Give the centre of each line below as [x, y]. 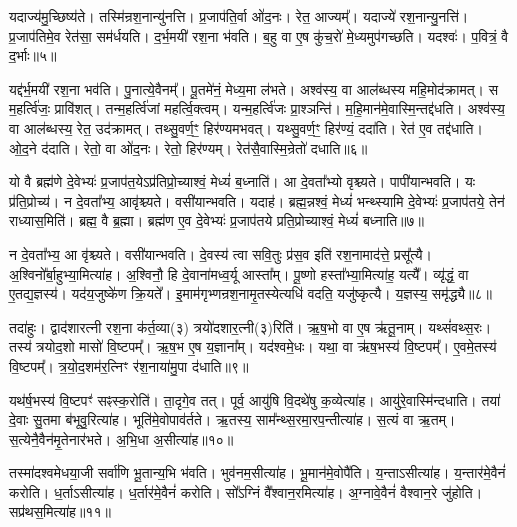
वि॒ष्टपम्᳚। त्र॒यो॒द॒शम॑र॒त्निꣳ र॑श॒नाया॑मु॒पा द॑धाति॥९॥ [129, 365]
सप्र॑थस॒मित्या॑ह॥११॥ [60, 511]
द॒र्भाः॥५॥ [33, 55]
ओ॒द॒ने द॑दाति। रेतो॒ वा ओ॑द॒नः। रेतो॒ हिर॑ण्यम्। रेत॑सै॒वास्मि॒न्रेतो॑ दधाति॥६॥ [188, 147]
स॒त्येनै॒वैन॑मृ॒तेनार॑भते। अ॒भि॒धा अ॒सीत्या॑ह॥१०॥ [121, 438]
